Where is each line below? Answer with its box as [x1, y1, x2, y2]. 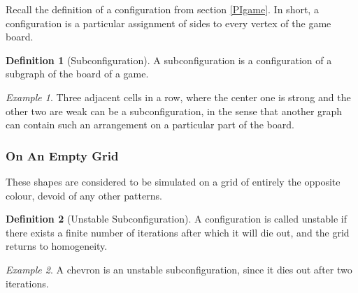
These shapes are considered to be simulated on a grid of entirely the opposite [6, 174, 341, 188]
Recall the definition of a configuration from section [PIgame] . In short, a [6, 2, 319, 16]
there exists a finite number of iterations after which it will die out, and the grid [6, 225, 350, 239]
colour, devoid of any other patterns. [6, 188, 162, 202]
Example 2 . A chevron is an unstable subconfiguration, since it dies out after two [6, 262, 352, 276]
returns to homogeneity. [6, 239, 108, 253]
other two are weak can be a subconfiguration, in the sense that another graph [6, 103, 343, 118]
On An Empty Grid [6, 146, 119, 164]
